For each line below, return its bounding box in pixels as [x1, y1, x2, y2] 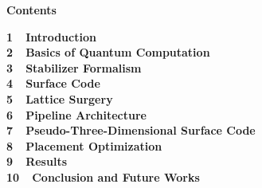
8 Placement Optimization [6, 137, 162, 154]
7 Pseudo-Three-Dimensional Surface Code [6, 122, 256, 139]
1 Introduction [6, 28, 96, 45]
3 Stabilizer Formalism [6, 59, 142, 76]
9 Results [6, 153, 67, 170]
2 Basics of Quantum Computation [6, 44, 210, 61]
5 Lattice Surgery [6, 90, 113, 107]
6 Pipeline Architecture [6, 106, 147, 123]
